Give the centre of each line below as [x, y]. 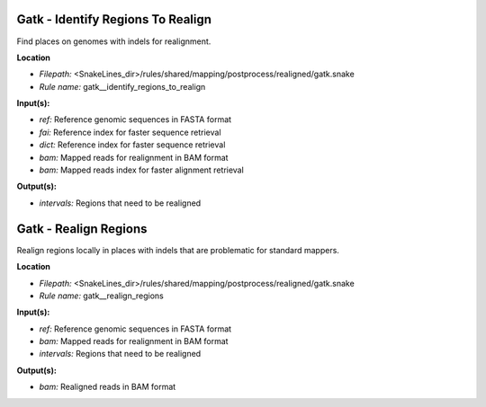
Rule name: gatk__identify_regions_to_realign [122, 86]
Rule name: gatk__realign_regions [101, 296]
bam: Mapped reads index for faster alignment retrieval [142, 170]
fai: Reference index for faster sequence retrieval [130, 132]
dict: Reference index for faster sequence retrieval [132, 145]
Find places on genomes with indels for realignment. [114, 41]
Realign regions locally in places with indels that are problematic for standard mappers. [178, 250]
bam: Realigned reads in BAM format [108, 387]
